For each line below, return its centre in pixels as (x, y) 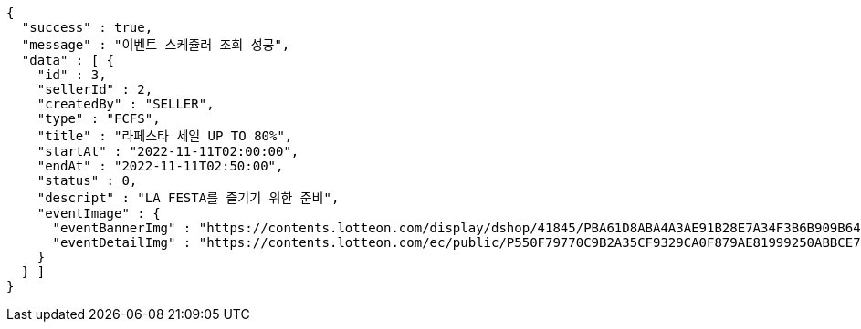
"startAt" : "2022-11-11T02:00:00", (168, 151)
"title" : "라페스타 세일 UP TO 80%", (165, 136)
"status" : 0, (87, 180)
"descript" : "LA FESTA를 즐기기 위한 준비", (188, 198)
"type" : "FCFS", (99, 118)
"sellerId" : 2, (95, 89)
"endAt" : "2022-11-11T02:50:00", (160, 166)
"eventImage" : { (99, 213)
